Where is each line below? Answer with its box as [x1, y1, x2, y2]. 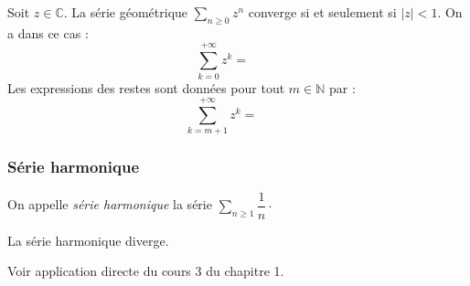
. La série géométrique [63, 3, 188, 21]
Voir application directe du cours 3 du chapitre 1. [7, 261, 284, 281]
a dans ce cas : [7, 23, 89, 42]
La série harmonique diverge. [7, 230, 169, 249]
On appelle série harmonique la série [7, 195, 212, 214]
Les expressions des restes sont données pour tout [7, 78, 285, 97]
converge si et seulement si [248, 3, 397, 21]
